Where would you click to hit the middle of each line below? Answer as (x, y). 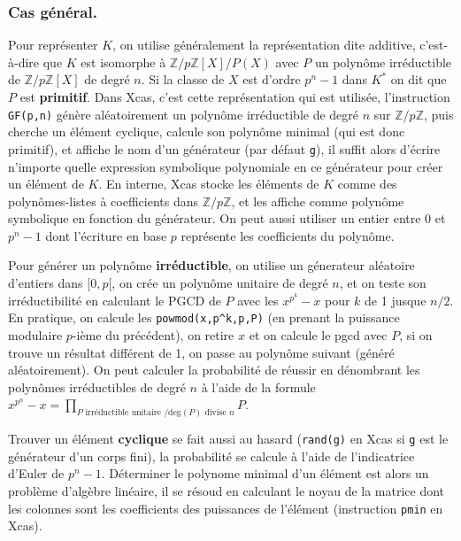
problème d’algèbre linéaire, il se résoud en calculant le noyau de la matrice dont (227, 490)
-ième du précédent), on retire (153, 334)
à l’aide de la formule (258, 386)
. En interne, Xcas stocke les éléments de (209, 184)
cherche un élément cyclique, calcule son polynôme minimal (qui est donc (207, 131)
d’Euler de (36, 473)
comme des (367, 184)
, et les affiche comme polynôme (318, 201)
